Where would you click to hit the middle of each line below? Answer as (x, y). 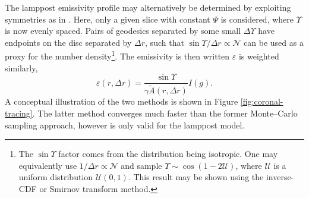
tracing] (19, 113)
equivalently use (48, 165)
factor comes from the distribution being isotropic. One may (168, 154)
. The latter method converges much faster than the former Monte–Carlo (165, 113)
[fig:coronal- (262, 101)
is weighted (259, 56)
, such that (165, 42)
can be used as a (274, 42)
